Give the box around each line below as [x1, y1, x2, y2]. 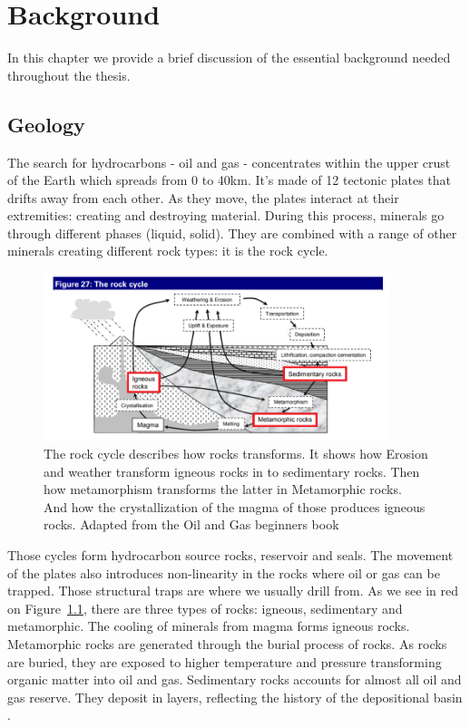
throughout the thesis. [7, 65, 131, 84]
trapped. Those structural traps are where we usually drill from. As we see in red [7, 581, 459, 600]
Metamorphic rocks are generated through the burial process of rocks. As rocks [7, 634, 447, 653]
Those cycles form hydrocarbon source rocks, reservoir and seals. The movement [7, 545, 454, 564]
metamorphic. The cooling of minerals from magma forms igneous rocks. [7, 616, 410, 635]
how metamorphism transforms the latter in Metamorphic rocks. [44, 480, 402, 499]
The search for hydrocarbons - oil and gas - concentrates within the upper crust [7, 152, 451, 171]
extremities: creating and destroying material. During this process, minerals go [7, 206, 445, 225]
